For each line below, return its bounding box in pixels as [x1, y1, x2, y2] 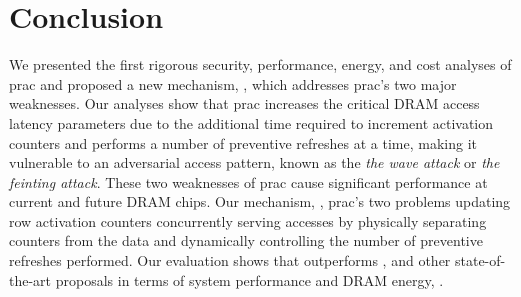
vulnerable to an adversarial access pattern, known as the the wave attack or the [9, 152, 500, 173]
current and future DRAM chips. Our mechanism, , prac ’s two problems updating [9, 191, 511, 212]
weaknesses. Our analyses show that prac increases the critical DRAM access [9, 93, 480, 114]
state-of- [454, 250, 506, 271]
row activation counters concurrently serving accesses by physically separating [9, 210, 487, 231]
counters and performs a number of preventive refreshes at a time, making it [9, 132, 478, 153]
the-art [9, 269, 52, 290]
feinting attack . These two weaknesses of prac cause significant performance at [9, 171, 488, 192]
